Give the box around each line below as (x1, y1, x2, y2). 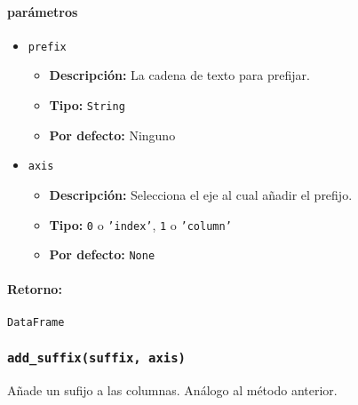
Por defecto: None (49, 245, 155, 264)
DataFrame (7, 315, 65, 329)
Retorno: (7, 280, 62, 298)
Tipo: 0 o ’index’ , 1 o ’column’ (49, 215, 232, 234)
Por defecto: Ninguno (49, 125, 176, 144)
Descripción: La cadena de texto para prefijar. (49, 66, 310, 84)
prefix (28, 40, 67, 53)
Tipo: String (49, 96, 125, 115)
